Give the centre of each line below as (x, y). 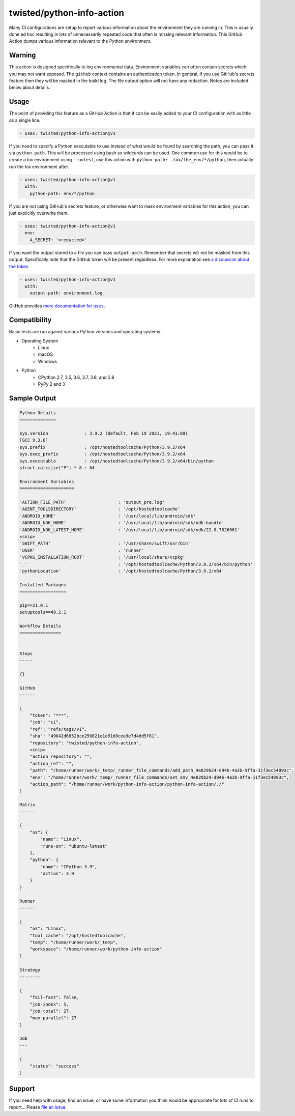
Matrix (27, 805)
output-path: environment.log (66, 293)
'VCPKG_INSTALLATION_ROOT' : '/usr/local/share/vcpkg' (103, 557)
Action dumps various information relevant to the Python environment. (80, 41)
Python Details (38, 413)
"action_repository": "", (61, 757)
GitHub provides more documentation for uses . (57, 306)
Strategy (30, 970)
